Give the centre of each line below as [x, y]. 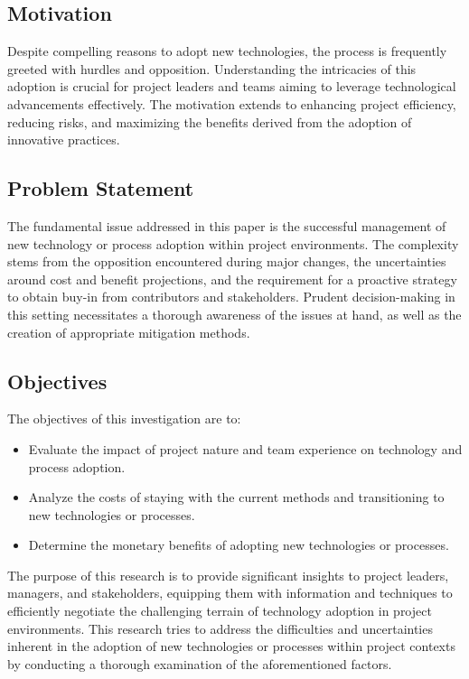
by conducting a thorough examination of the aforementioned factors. [200, 663]
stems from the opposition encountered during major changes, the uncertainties [227, 261]
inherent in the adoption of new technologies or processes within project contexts [231, 646]
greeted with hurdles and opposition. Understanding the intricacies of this [212, 68]
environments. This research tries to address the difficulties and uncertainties [220, 628]
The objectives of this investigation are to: [124, 419]
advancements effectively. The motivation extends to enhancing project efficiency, [232, 103]
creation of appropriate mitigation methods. [129, 332]
